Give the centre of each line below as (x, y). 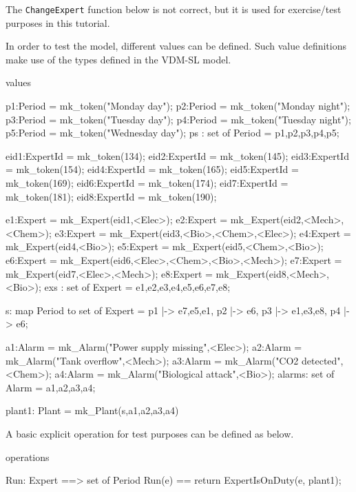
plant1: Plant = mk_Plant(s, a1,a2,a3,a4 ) (92, 410)
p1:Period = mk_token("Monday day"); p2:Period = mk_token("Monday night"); (178, 106)
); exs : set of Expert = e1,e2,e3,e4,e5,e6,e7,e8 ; (133, 287)
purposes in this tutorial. (58, 22)
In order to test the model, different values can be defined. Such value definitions (176, 46)
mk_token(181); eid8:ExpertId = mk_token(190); (111, 196)
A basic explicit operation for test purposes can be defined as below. (150, 433)
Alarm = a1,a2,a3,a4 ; (51, 387)
